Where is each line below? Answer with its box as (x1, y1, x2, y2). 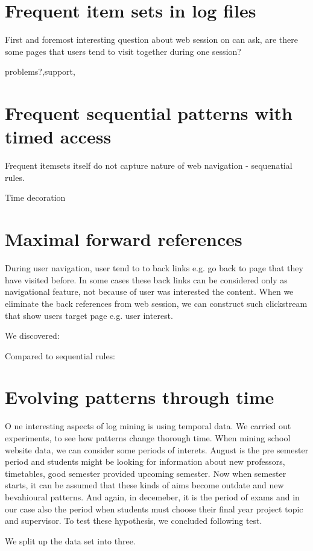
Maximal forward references (5, 227, 242, 251)
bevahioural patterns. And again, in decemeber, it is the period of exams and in (5, 490, 300, 503)
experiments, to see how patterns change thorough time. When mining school (5, 432, 291, 444)
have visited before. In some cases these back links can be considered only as (5, 273, 288, 286)
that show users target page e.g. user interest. (5, 309, 173, 321)
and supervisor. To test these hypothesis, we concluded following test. (5, 514, 262, 527)
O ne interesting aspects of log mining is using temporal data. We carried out (5, 420, 291, 432)
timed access (5, 124, 112, 149)
